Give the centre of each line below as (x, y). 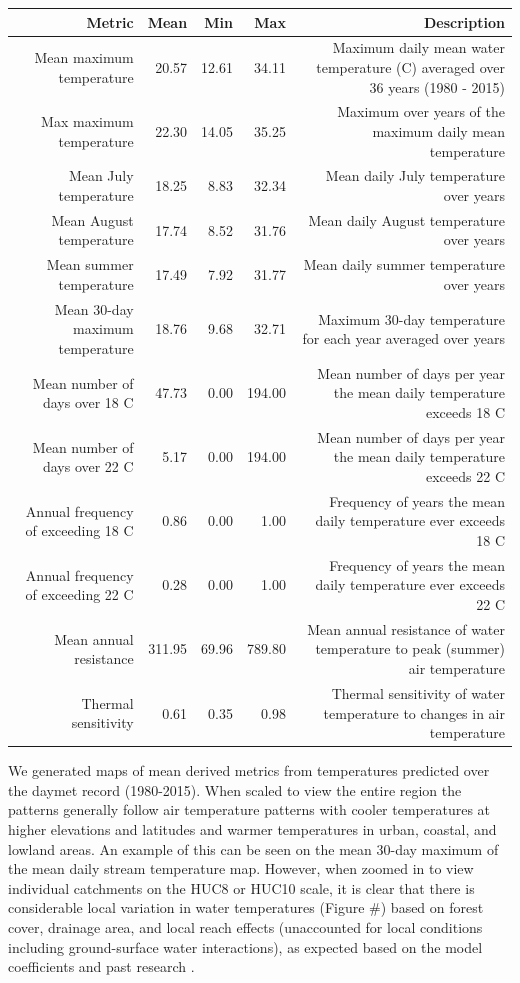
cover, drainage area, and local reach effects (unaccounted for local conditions (245, 926)
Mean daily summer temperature (404, 264)
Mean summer (90, 264)
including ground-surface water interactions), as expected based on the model (245, 946)
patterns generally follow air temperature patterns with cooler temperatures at (249, 809)
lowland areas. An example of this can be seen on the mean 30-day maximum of (253, 848)
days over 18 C (88, 402)
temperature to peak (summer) (410, 648)
